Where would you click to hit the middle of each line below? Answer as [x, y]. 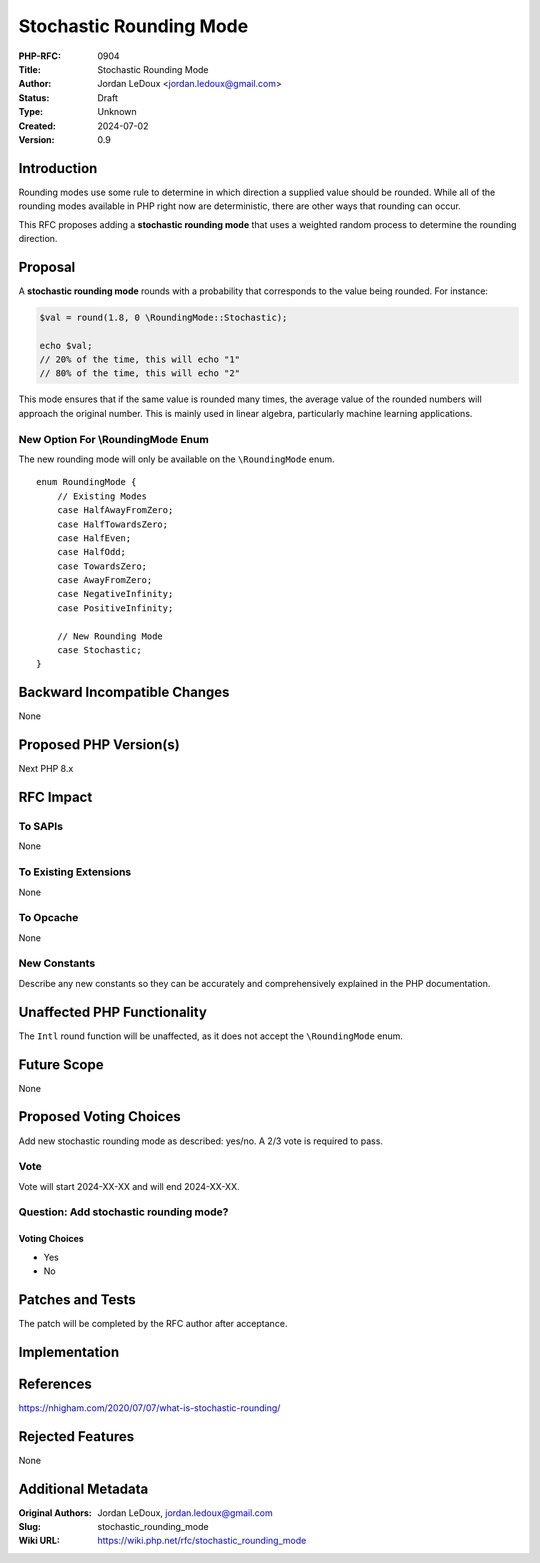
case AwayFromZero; [104, 580]
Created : [37, 126]
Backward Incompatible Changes [124, 692]
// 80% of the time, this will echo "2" [139, 373]
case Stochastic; [99, 650]
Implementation [69, 1351]
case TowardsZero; [102, 566]
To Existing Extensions [75, 872]
